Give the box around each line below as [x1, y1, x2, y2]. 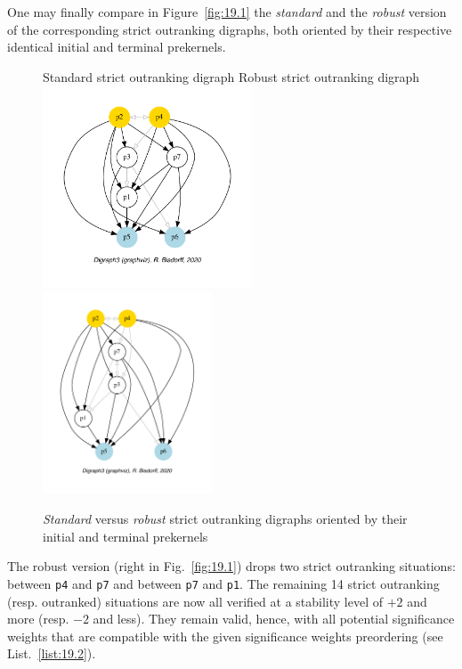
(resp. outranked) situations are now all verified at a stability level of [7, 591, 384, 610]
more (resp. [7, 609, 69, 628]
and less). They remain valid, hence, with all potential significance [93, 609, 455, 628]
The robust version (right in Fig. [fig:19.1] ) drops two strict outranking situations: [7, 557, 456, 575]
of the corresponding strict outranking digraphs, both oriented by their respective [7, 20, 452, 38]
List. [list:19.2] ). [7, 644, 96, 663]
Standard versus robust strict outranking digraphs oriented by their [43, 510, 408, 528]
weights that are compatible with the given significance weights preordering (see [7, 626, 443, 645]
